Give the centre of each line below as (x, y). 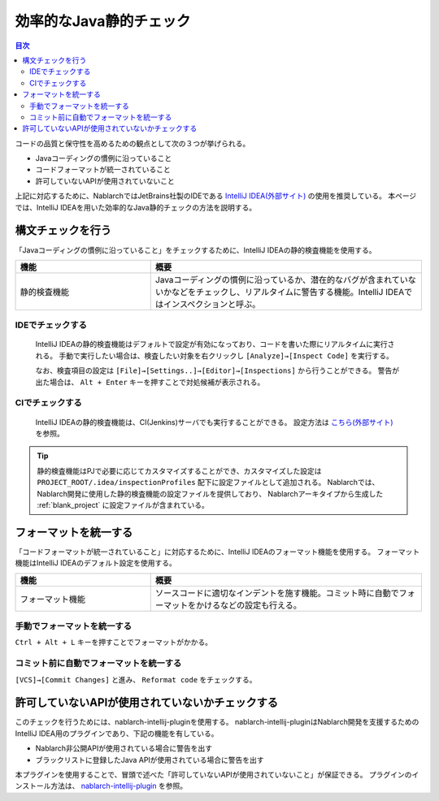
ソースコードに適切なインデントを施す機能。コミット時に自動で (277, 593)
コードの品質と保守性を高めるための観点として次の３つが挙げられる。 (133, 143)
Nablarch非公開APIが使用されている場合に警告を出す (124, 748)
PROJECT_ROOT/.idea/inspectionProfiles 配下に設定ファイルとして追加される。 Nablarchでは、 (208, 483)
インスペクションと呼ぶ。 (212, 304)
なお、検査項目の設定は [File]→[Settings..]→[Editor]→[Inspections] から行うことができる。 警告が (217, 370)
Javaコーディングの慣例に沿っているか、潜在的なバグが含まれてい (281, 279)
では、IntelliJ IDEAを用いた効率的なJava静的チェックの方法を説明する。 (135, 207)
